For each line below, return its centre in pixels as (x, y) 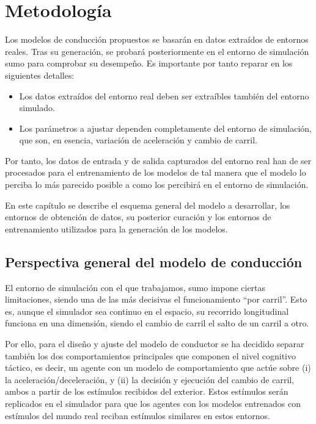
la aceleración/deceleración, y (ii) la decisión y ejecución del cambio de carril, (150, 379)
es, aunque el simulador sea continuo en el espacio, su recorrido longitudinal (147, 311)
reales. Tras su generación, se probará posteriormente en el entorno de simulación (157, 51)
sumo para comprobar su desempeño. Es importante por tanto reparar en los (149, 63)
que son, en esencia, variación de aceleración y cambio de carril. (138, 140)
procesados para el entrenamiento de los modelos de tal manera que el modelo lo (156, 172)
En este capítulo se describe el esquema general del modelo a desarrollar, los (148, 205)
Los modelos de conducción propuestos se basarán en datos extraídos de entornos (157, 39)
